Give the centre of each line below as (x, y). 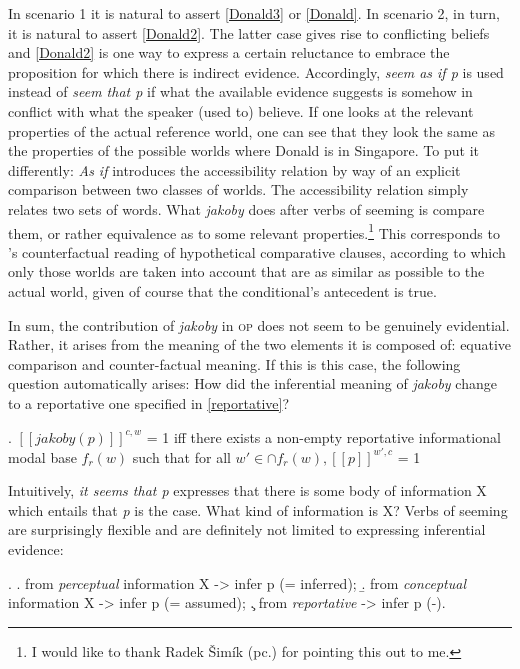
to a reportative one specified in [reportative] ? (149, 402)
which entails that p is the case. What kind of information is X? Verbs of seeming (258, 509)
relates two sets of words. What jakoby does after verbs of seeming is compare (246, 208)
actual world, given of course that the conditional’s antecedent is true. (222, 290)
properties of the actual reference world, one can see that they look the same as (251, 130)
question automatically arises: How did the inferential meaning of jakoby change (252, 383)
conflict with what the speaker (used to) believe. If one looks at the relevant (241, 110)
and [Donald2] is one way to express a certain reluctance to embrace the (229, 52)
